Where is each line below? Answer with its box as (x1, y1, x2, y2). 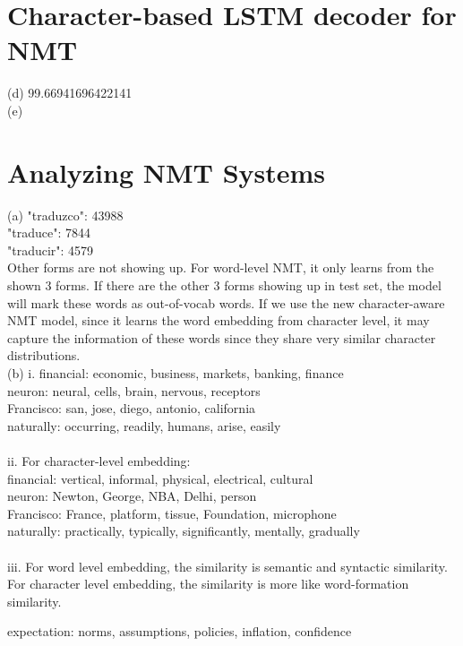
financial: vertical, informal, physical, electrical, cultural (7, 469, 313, 487)
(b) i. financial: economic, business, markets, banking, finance (7, 363, 344, 382)
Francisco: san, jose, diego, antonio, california (7, 399, 256, 418)
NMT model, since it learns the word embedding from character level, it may (7, 311, 430, 330)
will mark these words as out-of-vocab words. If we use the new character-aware (7, 293, 445, 312)
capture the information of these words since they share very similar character (7, 328, 436, 347)
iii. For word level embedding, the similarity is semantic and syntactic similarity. (7, 556, 448, 575)
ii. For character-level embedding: (7, 451, 191, 469)
